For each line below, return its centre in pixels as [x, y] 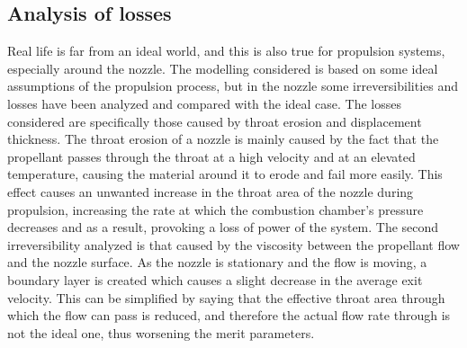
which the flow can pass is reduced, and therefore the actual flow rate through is [229, 315]
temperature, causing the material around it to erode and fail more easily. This [225, 174]
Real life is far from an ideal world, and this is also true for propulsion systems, [226, 51]
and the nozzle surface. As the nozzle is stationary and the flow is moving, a [217, 262]
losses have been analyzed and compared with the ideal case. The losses [205, 103]
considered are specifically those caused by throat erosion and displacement [215, 121]
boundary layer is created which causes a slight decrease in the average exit [215, 279]
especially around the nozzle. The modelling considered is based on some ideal [223, 68]
